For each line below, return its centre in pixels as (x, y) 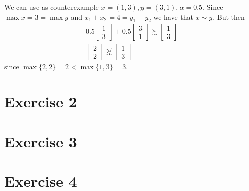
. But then (229, 16)
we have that (173, 16)
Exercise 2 (41, 102)
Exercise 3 (41, 141)
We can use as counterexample (51, 7)
